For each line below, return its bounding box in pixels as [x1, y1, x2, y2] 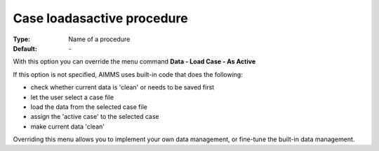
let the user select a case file [30, 93, 114, 101]
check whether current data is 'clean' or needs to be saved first [30, 83, 215, 92]
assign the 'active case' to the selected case [30, 113, 159, 121]
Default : [13, 44, 38, 52]
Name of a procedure [68, 35, 131, 43]
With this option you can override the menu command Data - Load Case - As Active [13, 57, 256, 66]
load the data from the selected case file [30, 102, 147, 111]
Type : [13, 35, 31, 43]
